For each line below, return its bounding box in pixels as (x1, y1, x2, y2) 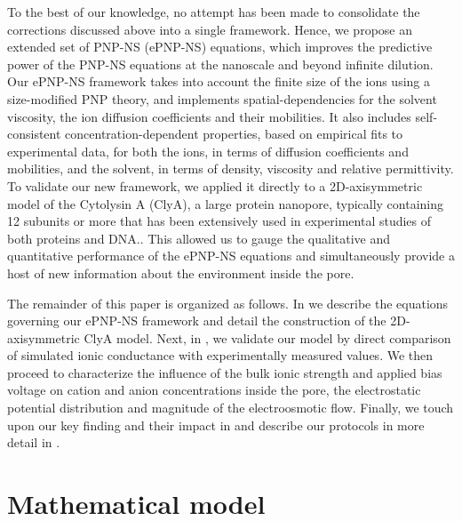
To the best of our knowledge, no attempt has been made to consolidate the (7, 3, 420, 20)
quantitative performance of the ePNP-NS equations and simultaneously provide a (7, 246, 455, 265)
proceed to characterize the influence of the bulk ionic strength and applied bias (7, 363, 442, 381)
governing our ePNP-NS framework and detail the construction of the (7, 311, 386, 330)
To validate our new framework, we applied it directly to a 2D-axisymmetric (7, 176, 423, 195)
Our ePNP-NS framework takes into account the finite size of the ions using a (7, 72, 431, 91)
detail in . (7, 433, 60, 452)
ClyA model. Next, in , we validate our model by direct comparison (84, 328, 451, 347)
